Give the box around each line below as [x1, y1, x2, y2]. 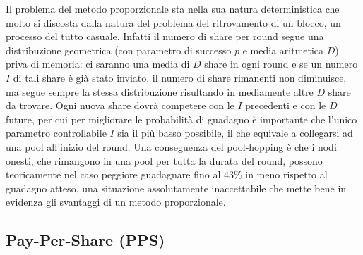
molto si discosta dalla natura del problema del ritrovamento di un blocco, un [6, 15, 341, 30]
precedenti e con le [245, 98, 326, 113]
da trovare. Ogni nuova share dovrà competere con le [6, 98, 234, 113]
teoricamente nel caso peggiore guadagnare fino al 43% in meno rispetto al [6, 167, 328, 182]
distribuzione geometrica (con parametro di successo [6, 42, 232, 57]
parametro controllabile [6, 125, 107, 140]
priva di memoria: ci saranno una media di [6, 56, 190, 71]
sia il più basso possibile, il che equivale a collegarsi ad [117, 125, 353, 140]
